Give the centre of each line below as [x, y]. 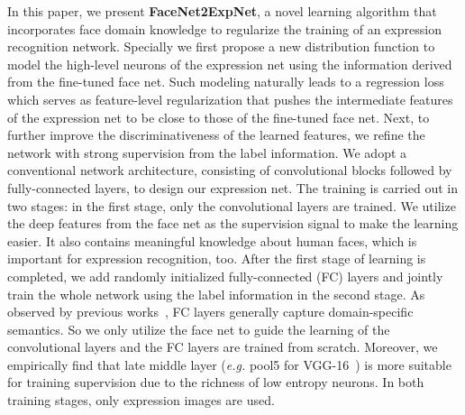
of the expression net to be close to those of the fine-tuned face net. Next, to [219, 117]
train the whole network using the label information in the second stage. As [216, 294]
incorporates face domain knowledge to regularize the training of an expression [224, 28]
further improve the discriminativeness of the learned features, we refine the [216, 135]
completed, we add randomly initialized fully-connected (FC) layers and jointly [225, 276]
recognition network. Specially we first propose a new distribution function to [221, 46]
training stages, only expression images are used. [141, 400]
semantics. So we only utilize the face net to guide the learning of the [199, 329]
